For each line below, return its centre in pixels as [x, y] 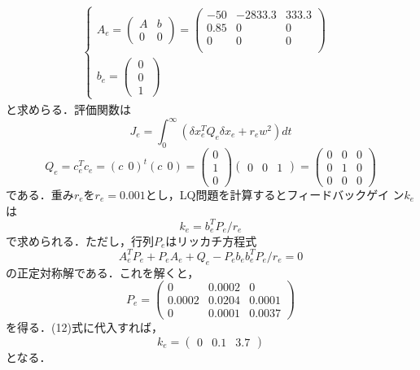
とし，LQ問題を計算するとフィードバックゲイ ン [275, 194]
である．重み [40, 194]
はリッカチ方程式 [211, 240]
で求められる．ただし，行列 [80, 240]
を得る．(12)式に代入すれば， [84, 327]
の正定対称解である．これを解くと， [103, 272]
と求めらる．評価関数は [68, 109]
